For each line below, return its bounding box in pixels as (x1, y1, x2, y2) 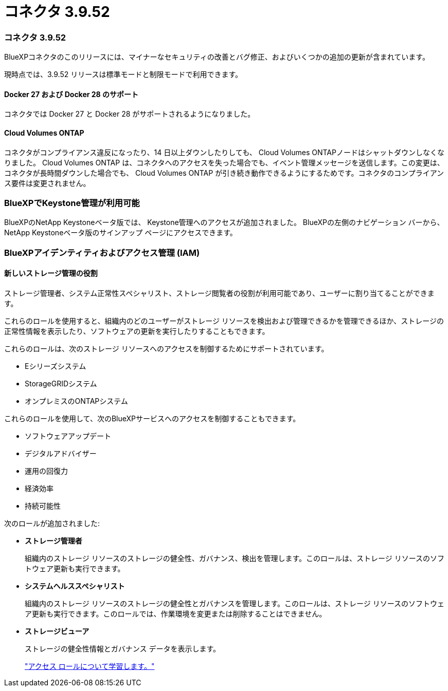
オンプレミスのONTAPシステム (25, 396, 128, 405)
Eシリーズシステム (25, 361, 86, 370)
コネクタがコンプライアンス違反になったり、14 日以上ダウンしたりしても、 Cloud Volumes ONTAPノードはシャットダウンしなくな (4, 147, 444, 157)
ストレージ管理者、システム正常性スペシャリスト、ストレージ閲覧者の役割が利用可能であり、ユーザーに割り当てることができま (4, 288, 435, 297)
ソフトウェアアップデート (25, 431, 111, 440)
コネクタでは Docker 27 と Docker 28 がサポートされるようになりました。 (4, 109, 255, 119)
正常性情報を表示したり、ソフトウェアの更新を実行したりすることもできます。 (4, 326, 270, 335)
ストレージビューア (25, 626, 89, 636)
